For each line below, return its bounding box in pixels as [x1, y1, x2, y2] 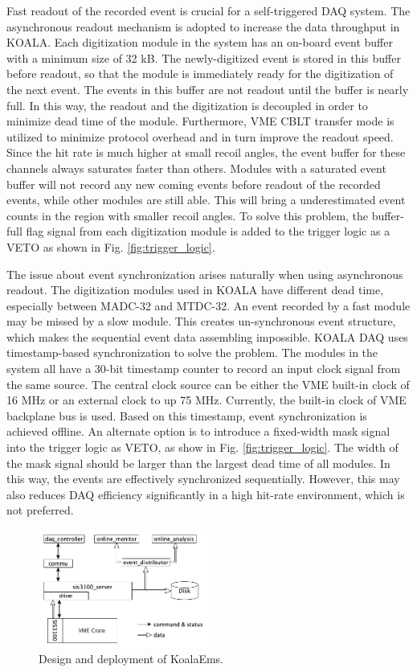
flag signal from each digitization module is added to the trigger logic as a [26, 223, 390, 240]
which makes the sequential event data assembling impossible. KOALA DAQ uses [6, 328, 408, 345]
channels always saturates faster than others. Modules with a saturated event [6, 159, 386, 176]
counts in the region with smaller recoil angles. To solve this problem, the [6, 207, 369, 223]
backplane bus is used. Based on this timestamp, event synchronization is [6, 407, 367, 424]
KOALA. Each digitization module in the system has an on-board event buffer [6, 34, 393, 51]
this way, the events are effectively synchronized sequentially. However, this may [6, 470, 400, 487]
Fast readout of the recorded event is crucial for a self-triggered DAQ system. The [6, 2, 411, 18]
